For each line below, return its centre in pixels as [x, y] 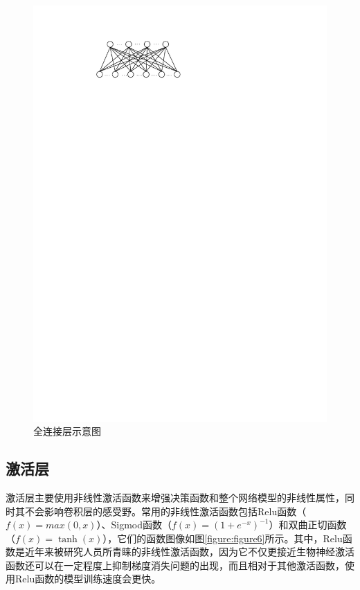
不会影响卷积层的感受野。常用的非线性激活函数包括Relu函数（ [165, 511]
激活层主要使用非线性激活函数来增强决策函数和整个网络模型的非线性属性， [175, 497]
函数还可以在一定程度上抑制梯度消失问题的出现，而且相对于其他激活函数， [175, 565]
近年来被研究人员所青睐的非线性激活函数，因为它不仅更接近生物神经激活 [189, 552]
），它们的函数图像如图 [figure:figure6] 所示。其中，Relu [223, 538]
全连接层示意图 [67, 431]
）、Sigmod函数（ [134, 525]
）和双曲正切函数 [308, 525]
